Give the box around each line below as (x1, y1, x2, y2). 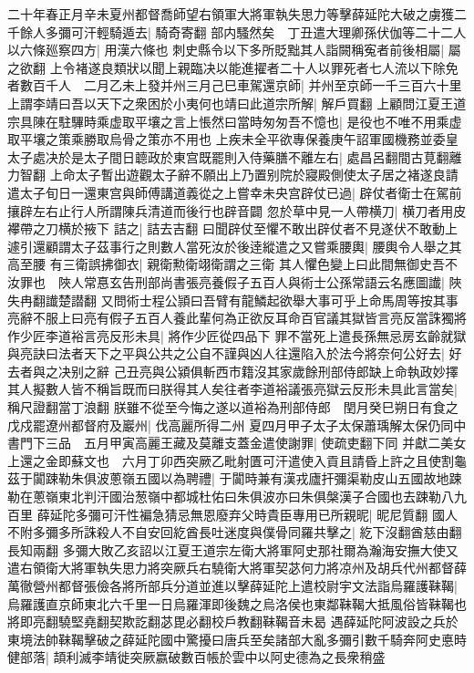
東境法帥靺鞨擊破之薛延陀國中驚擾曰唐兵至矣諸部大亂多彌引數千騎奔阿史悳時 (7, 629, 467, 648)
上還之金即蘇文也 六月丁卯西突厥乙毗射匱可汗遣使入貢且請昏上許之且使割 (7, 450, 454, 470)
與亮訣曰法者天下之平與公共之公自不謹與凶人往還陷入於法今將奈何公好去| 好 (7, 344, 462, 363)
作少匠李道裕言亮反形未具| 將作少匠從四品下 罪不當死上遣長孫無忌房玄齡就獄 (7, 326, 467, 345)
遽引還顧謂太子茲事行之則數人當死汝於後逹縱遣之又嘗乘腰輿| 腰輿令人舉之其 (7, 236, 462, 255)
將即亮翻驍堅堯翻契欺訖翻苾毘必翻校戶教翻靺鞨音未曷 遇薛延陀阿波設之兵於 (7, 612, 459, 631)
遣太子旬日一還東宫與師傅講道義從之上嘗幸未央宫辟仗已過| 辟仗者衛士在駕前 (7, 182, 462, 202)
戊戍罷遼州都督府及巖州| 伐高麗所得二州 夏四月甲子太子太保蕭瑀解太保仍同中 (7, 415, 467, 434)
